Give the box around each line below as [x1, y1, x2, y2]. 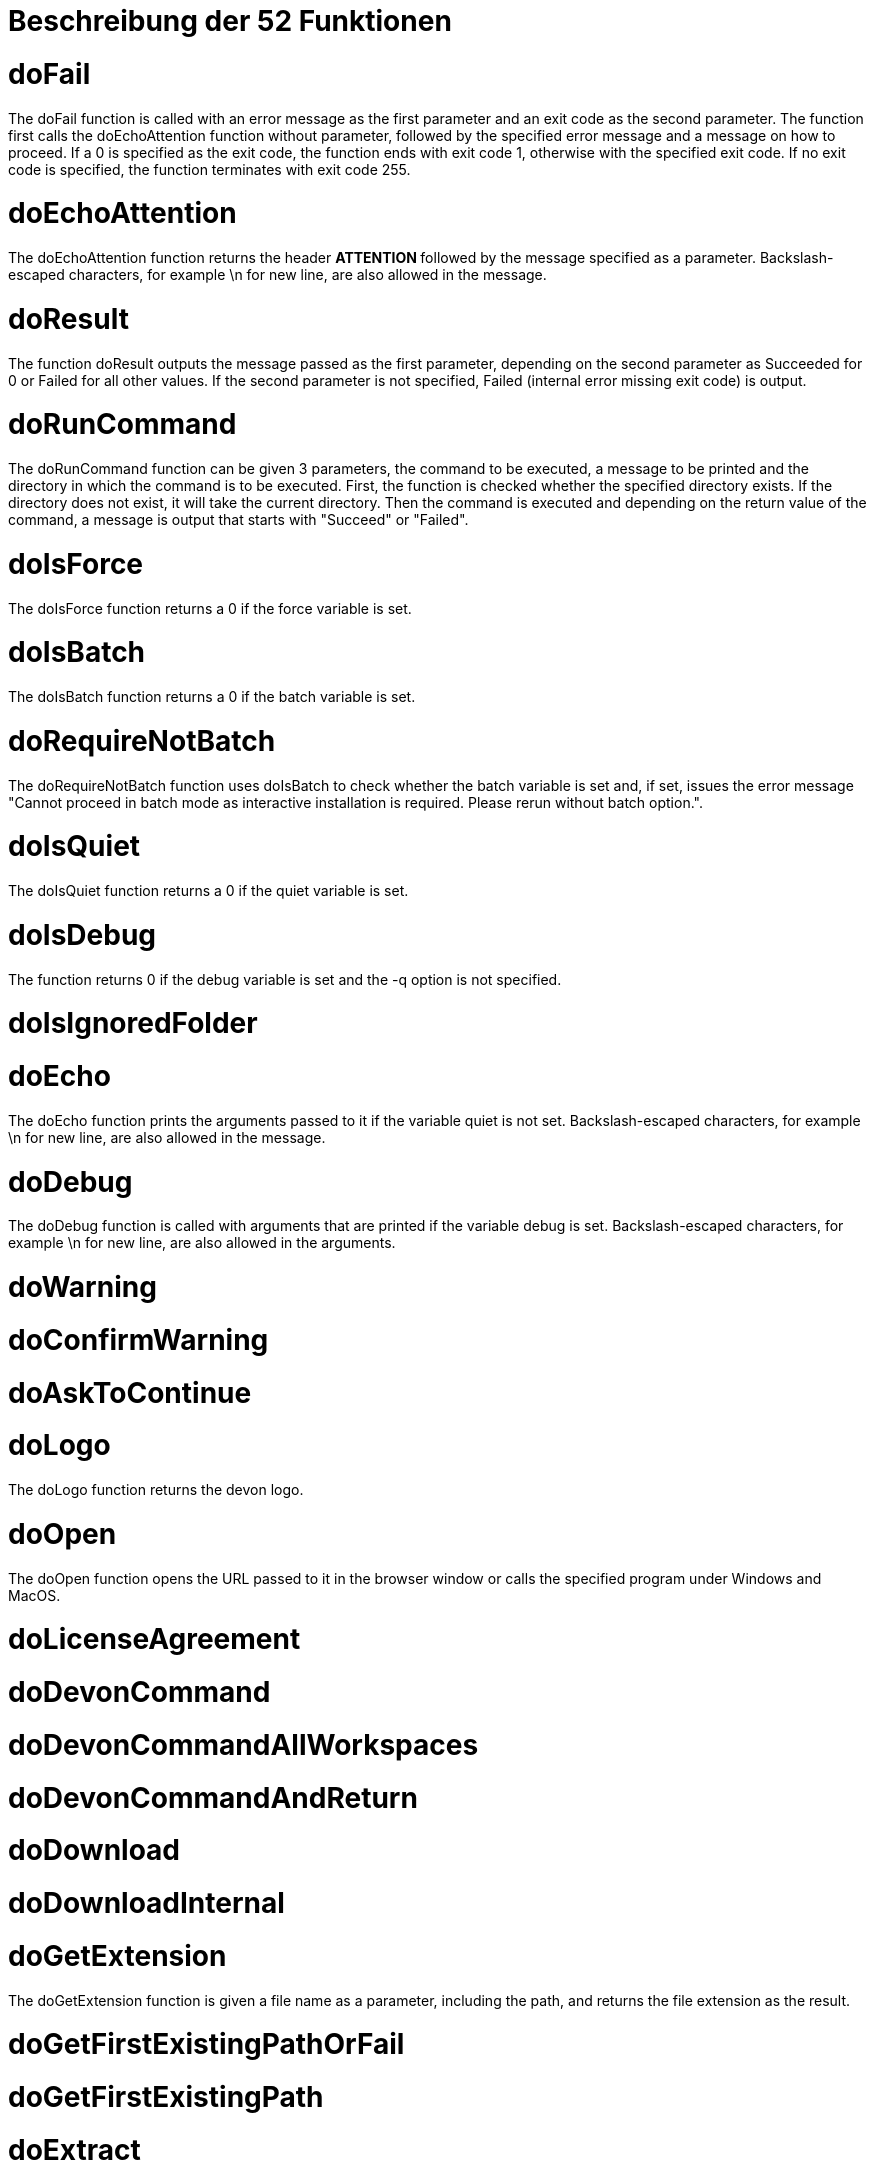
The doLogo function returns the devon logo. [8, 1481, 304, 1498]
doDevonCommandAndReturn [8, 1780, 418, 1815]
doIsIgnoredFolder [8, 1006, 258, 1041]
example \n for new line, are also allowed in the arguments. [8, 1234, 396, 1252]
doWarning [8, 1270, 157, 1304]
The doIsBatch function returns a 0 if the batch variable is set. [8, 688, 416, 705]
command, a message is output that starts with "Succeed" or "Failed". [8, 511, 469, 528]
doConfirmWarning [8, 1322, 269, 1357]
